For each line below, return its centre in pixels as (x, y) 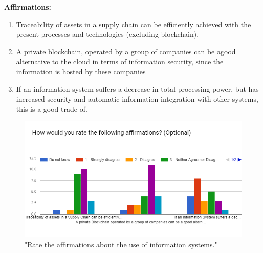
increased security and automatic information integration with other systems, (137, 99)
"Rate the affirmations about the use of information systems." (121, 244)
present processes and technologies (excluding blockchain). (107, 34)
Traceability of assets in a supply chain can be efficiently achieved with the (134, 24)
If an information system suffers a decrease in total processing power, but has (137, 89)
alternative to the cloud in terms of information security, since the (120, 61)
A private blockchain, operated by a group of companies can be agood (126, 51)
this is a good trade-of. (52, 109)
